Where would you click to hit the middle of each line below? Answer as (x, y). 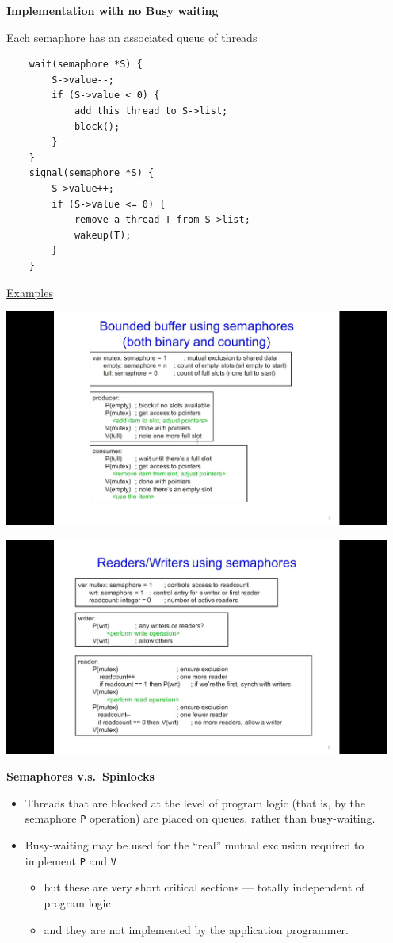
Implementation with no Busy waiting (113, 10)
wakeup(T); (103, 235)
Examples (30, 292)
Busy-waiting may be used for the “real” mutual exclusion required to (195, 845)
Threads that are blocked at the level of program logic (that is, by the (195, 802)
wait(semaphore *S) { (86, 65)
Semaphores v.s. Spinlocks (80, 776)
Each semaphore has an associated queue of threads (132, 37)
